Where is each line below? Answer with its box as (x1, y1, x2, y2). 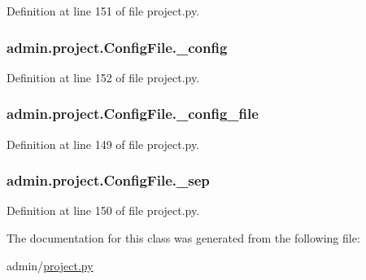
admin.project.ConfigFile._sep (7, 170, 210, 190)
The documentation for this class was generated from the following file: (7, 230, 360, 247)
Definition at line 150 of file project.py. (7, 202, 200, 219)
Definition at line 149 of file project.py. (7, 135, 200, 152)
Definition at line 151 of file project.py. (7, 2, 200, 19)
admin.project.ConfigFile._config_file (7, 103, 259, 124)
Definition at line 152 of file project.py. (7, 68, 200, 85)
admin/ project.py (7, 256, 94, 273)
